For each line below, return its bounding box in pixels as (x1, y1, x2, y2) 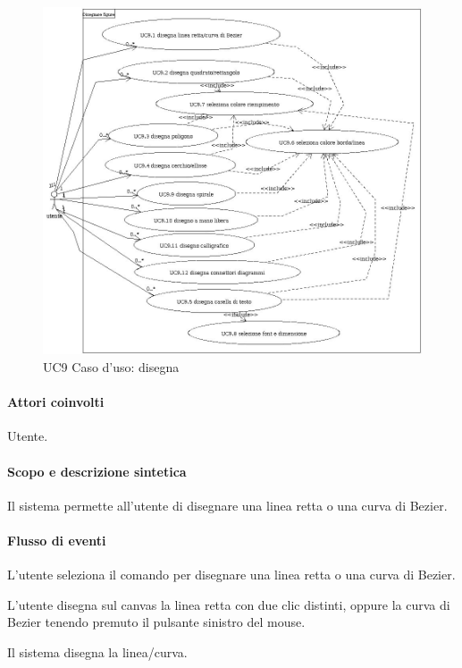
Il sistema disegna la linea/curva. (7, 642, 188, 661)
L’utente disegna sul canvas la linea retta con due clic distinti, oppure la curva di (7, 595, 450, 613)
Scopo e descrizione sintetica (7, 461, 187, 480)
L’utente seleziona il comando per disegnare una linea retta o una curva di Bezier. (7, 565, 456, 584)
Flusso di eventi (7, 530, 106, 549)
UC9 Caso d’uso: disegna (43, 357, 180, 376)
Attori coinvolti (7, 393, 105, 411)
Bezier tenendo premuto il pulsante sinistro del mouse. (7, 613, 306, 631)
